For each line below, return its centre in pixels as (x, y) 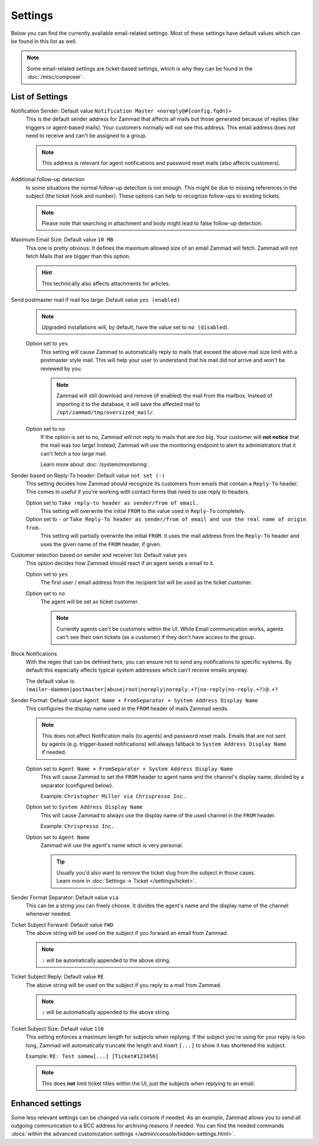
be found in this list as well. (44, 41)
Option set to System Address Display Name (84, 807)
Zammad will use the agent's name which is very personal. (112, 845)
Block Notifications (34, 653)
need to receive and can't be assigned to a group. (86, 136)
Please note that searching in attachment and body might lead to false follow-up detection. (152, 223)
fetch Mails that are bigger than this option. (78, 256)
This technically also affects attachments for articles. (106, 283)
